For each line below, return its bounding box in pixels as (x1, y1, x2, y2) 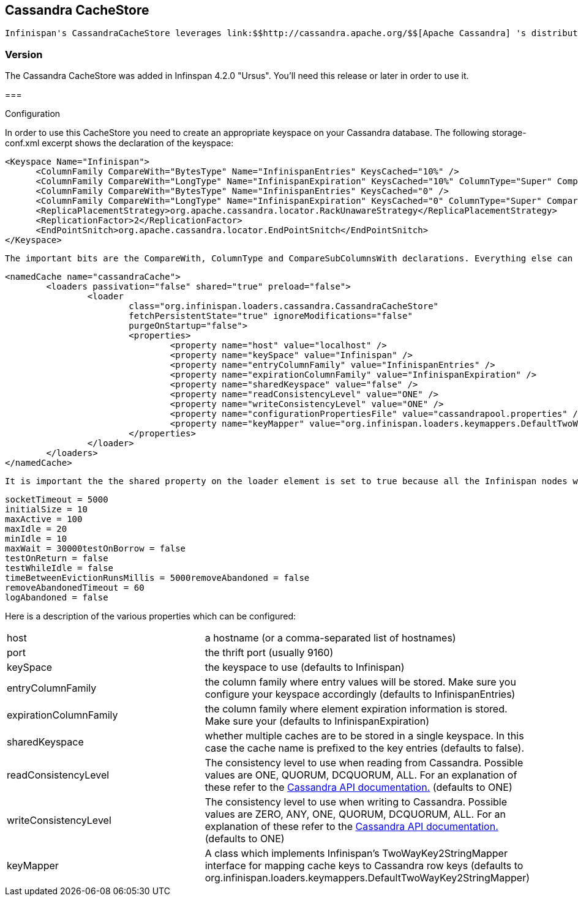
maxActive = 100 (5, 514, 83, 525)
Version (5, 48, 43, 61)
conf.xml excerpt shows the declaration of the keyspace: (5, 138, 234, 149)
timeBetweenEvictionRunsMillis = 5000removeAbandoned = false (5, 573, 310, 583)
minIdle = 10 (5, 534, 67, 544)
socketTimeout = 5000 (5, 495, 108, 505)
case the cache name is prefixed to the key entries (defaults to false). (205, 742, 524, 755)
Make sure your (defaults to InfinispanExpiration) (205, 715, 430, 728)
